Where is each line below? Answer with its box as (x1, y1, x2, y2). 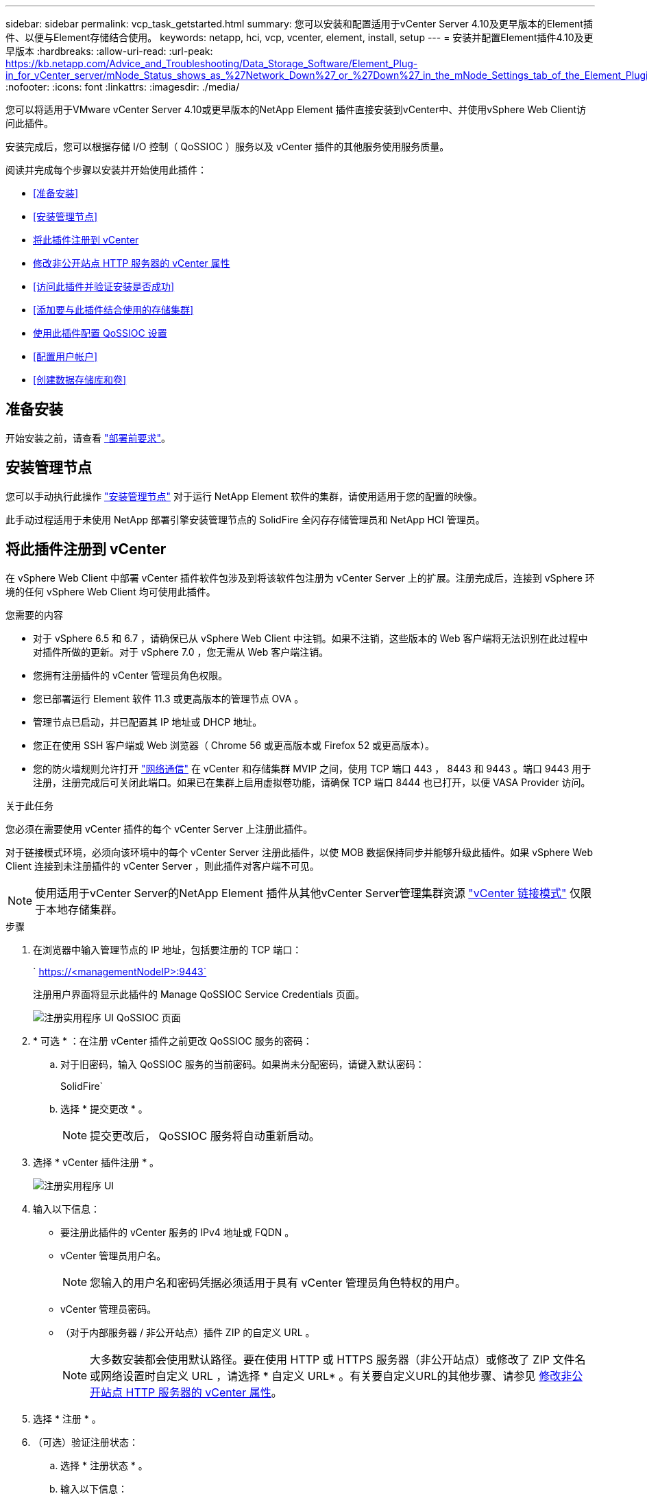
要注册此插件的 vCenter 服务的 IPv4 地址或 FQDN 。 (60, 1226, 295, 1238)
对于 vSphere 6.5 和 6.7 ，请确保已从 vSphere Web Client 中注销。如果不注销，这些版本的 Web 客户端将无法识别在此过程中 (33, 632, 588, 644)
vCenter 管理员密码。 (60, 1303, 157, 1315)
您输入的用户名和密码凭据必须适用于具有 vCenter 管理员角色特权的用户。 (90, 1275, 466, 1289)
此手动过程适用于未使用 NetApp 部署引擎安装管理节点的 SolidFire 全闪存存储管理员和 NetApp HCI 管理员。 (5, 513, 485, 525)
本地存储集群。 (46, 902, 123, 916)
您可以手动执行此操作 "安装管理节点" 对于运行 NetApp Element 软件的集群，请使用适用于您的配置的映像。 (5, 490, 483, 502)
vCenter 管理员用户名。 (60, 1249, 167, 1261)
